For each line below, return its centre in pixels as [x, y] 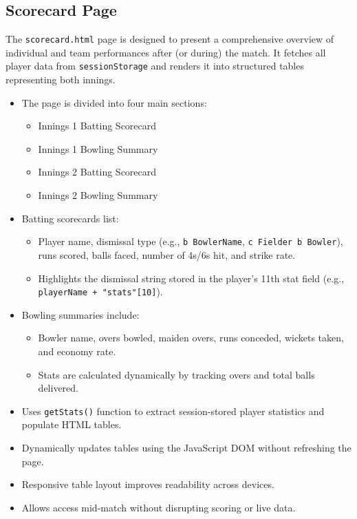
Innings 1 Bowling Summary [98, 148]
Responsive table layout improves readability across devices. [148, 484]
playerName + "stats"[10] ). [100, 292]
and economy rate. [77, 351]
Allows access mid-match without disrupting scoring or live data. [159, 507]
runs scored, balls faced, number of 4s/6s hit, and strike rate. [167, 254]
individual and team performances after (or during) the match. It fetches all [166, 52]
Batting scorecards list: [70, 218]
